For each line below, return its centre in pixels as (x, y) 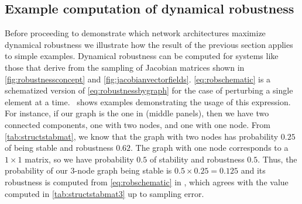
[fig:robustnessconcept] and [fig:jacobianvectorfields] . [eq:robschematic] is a (138, 79)
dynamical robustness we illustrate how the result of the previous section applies (149, 44)
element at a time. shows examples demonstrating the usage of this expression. (148, 101)
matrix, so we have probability (79, 159)
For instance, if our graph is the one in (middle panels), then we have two (137, 113)
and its (253, 170)
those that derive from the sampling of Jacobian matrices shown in (125, 67)
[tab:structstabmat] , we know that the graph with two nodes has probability (142, 136)
